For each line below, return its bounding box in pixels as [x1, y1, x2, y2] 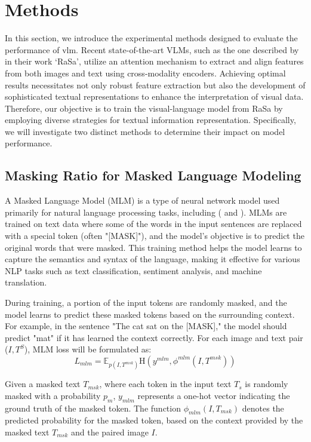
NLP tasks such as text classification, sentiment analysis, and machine [5, 264, 262, 277]
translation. [5, 276, 47, 288]
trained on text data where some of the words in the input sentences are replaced [5, 217, 302, 230]
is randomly [245, 377, 288, 390]
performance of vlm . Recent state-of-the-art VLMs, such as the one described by [5, 43, 299, 56]
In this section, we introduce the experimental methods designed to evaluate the [5, 32, 298, 44]
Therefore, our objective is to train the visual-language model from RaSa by [5, 102, 283, 114]
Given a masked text [5, 377, 81, 390]
